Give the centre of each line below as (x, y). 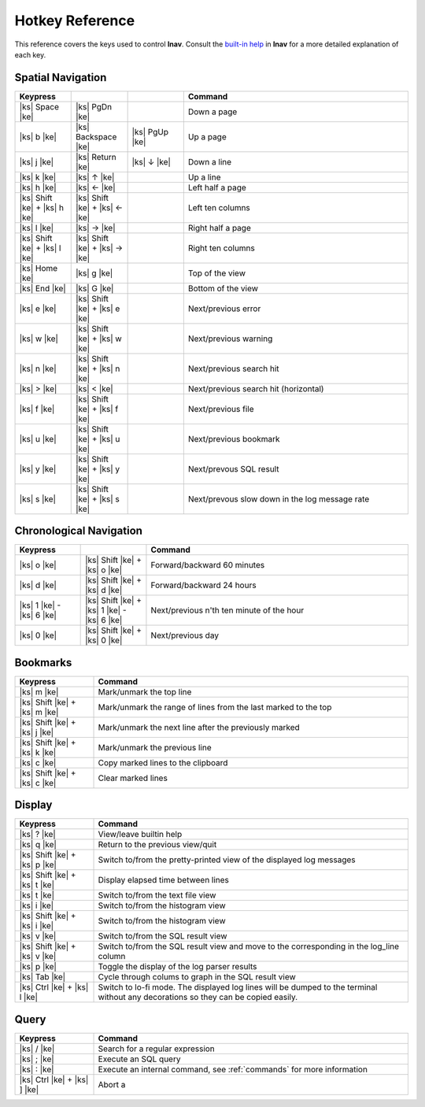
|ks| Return (96, 157)
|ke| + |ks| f (97, 409)
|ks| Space (39, 106)
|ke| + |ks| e (98, 309)
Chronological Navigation (79, 531)
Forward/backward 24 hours (203, 585)
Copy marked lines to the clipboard (163, 762)
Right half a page (219, 228)
